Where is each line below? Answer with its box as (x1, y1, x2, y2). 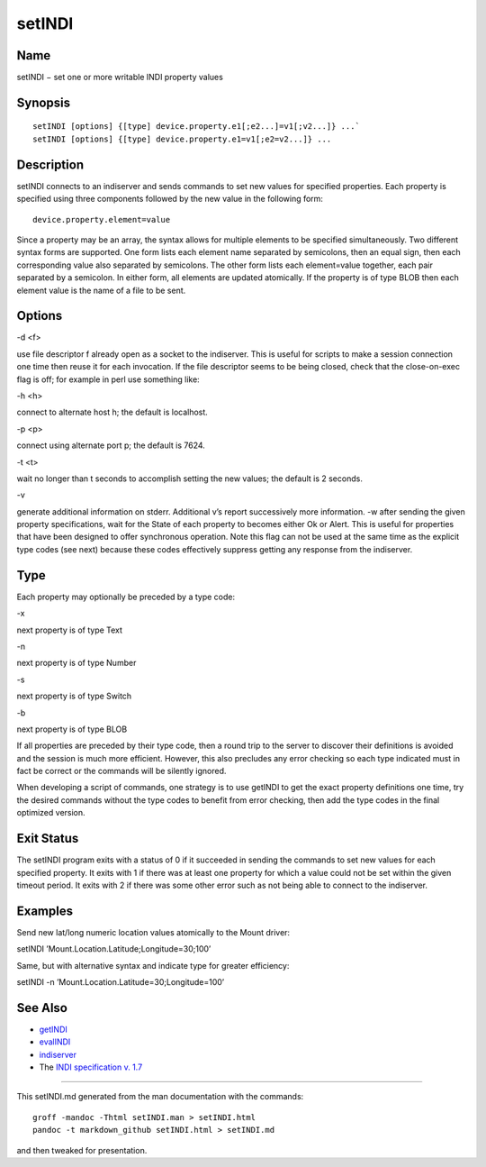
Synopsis (16, 95, 71, 110)
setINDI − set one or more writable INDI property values (16, 72, 224, 83)
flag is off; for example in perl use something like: (16, 374, 200, 385)
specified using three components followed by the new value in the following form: (16, 194, 324, 205)
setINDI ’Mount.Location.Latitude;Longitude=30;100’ (16, 944, 211, 954)
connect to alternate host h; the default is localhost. (16, 406, 209, 418)
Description (16, 157, 85, 172)
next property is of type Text (16, 625, 123, 635)
